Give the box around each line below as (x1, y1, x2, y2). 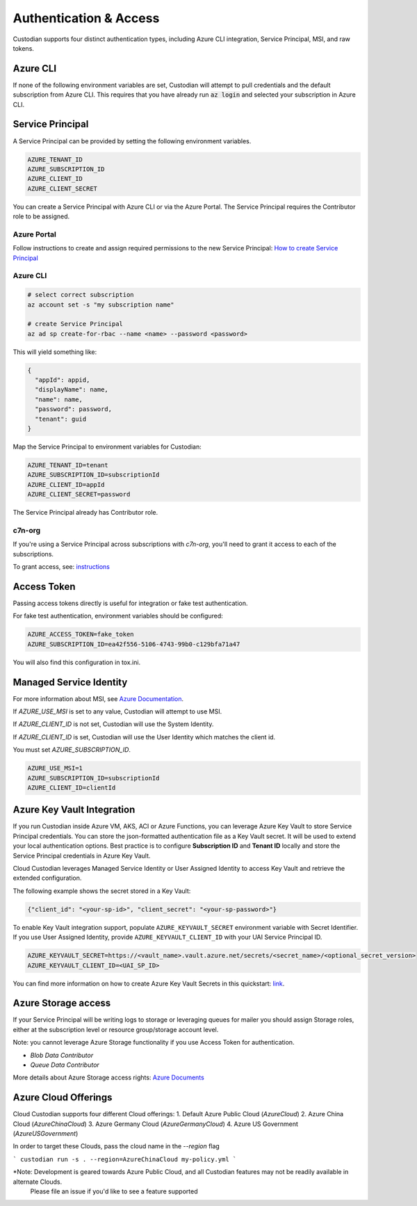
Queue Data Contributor (30, 1061, 100, 1069)
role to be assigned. (13, 212, 70, 220)
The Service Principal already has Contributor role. (13, 508, 158, 517)
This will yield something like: (13, 348, 97, 356)
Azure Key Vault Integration (13, 804, 136, 816)
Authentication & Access (13, 10, 160, 26)
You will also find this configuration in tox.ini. (13, 658, 141, 666)
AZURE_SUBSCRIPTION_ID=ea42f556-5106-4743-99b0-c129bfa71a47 (27, 640, 240, 648)
